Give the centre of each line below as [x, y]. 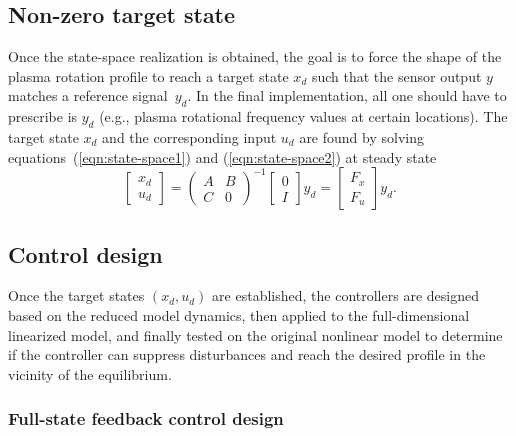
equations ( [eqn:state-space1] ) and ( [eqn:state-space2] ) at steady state [222, 156]
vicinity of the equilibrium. [90, 373]
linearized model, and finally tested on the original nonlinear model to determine [255, 334]
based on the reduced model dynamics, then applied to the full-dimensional [239, 314]
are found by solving [361, 136]
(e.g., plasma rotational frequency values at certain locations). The [303, 116]
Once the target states [76, 295]
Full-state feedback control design [146, 418]
